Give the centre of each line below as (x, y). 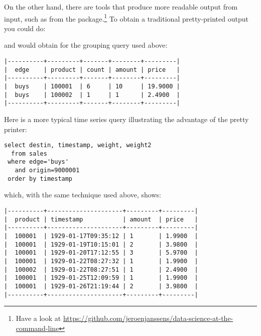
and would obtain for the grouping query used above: (86, 45)
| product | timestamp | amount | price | (101, 219)
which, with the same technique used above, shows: (83, 195)
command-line (37, 328)
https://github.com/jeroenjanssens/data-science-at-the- (148, 318)
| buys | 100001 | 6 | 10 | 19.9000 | (92, 86)
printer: (16, 129)
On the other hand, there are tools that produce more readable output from (121, 7)
